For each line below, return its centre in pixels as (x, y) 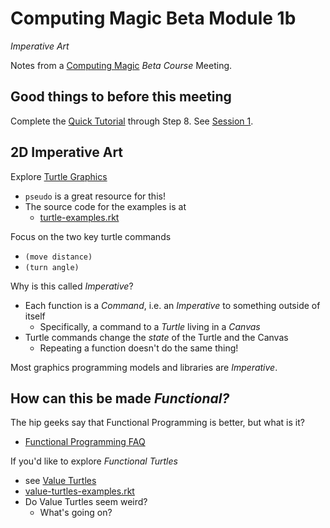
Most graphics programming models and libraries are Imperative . (144, 367)
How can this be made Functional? (120, 398)
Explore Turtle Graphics (59, 176)
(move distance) (58, 257)
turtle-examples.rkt (79, 217)
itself (35, 316)
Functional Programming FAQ (85, 442)
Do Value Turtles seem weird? (86, 502)
